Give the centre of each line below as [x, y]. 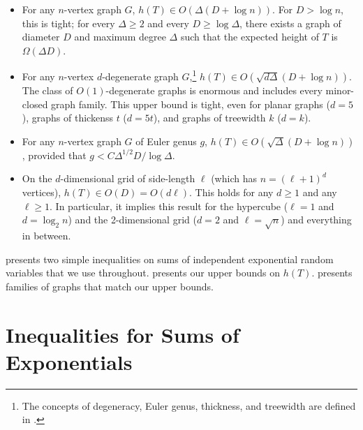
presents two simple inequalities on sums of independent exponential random [170, 259]
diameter [41, 37]
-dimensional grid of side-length [128, 178]
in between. [46, 235]
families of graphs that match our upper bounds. [110, 286]
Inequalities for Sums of [123, 334]
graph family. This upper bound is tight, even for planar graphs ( [191, 104]
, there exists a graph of [290, 23]
